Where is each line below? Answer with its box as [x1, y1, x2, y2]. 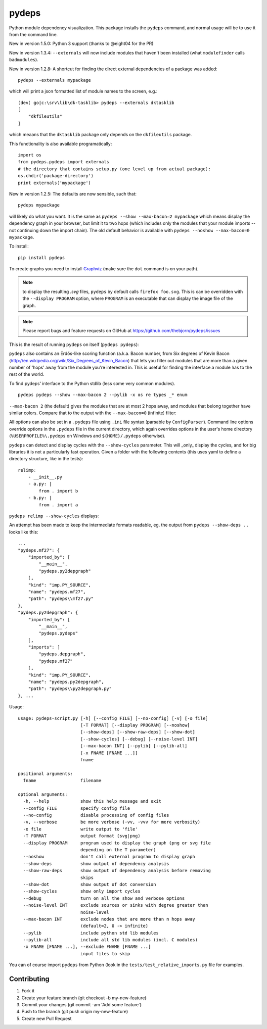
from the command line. [9, 31, 58, 37]
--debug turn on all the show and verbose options [23, 895, 185, 901]
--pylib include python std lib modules [23, 930, 159, 935]
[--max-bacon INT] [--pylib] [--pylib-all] [80, 743, 187, 749]
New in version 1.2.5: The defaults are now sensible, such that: [9, 191, 137, 196]
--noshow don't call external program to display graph [23, 854, 195, 860]
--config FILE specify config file [23, 805, 131, 811]
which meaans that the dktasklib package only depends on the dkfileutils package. [9, 132, 192, 138]
